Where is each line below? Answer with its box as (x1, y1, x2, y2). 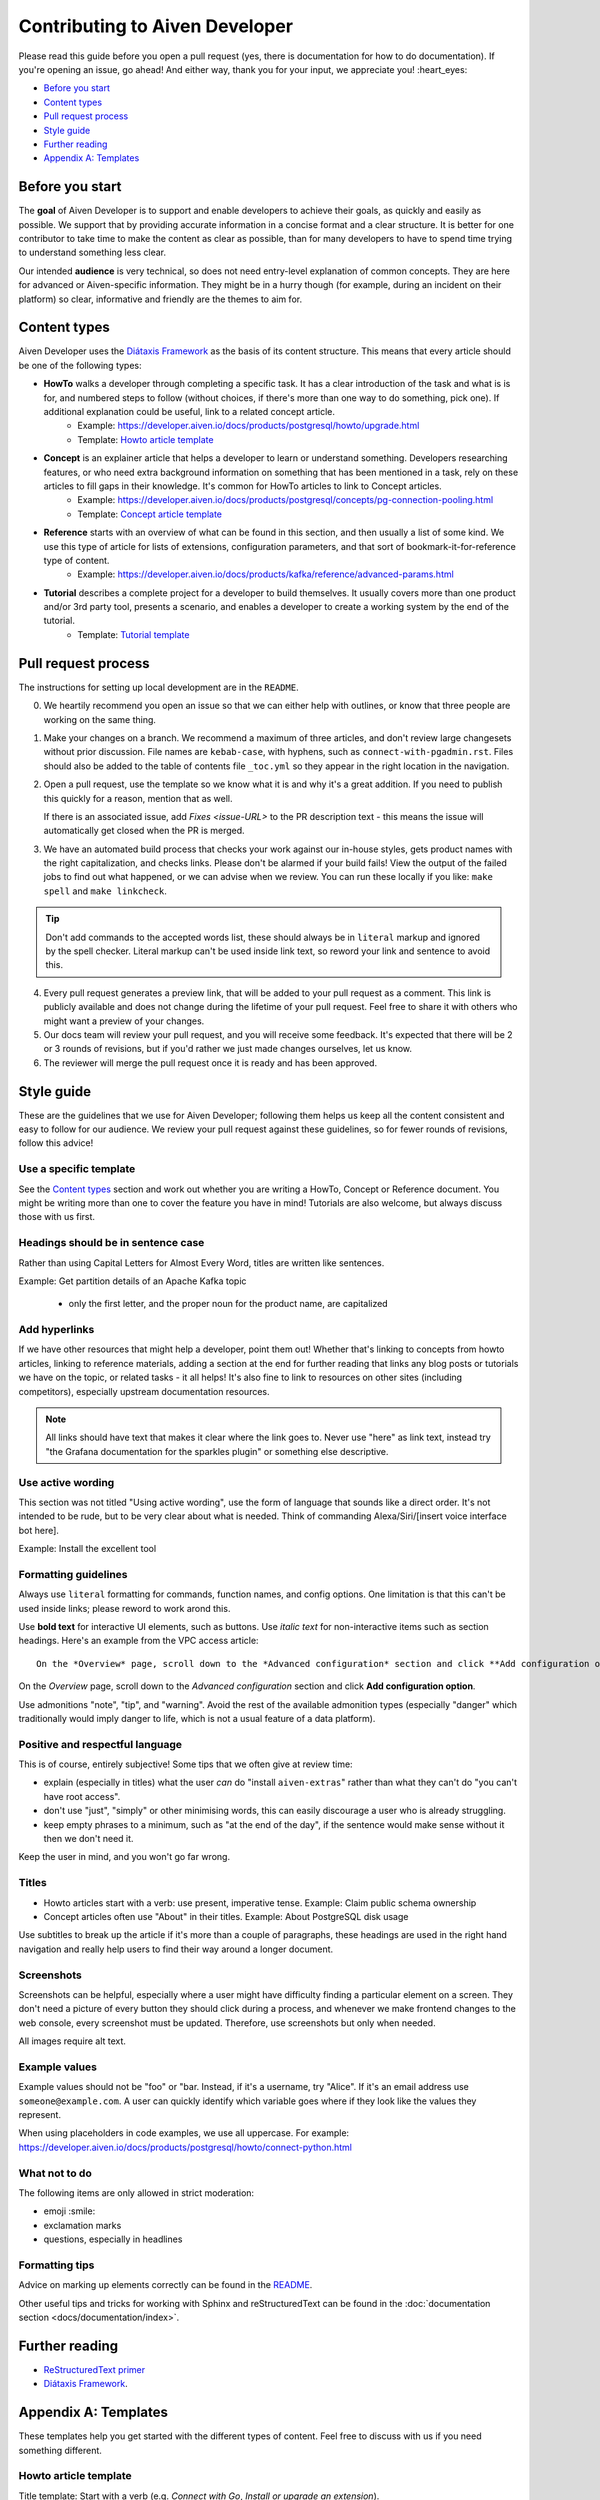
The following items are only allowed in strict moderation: (18, 2186, 255, 2199)
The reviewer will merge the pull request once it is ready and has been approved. (43, 1056, 378, 1069)
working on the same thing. (43, 713, 157, 725)
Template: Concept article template (77, 508, 223, 520)
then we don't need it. (43, 1833, 134, 1845)
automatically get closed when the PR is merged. (43, 825, 245, 837)
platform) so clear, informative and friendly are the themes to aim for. (18, 293, 303, 305)
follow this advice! (18, 1137, 94, 1149)
